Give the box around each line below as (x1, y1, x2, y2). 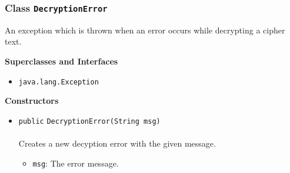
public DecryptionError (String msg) (18, 117, 161, 125)
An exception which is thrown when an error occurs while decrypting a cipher (5, 23, 285, 36)
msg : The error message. (32, 157, 119, 169)
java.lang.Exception (18, 77, 99, 86)
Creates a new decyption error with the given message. (18, 137, 216, 150)
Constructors (5, 94, 59, 107)
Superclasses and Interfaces (5, 55, 118, 67)
